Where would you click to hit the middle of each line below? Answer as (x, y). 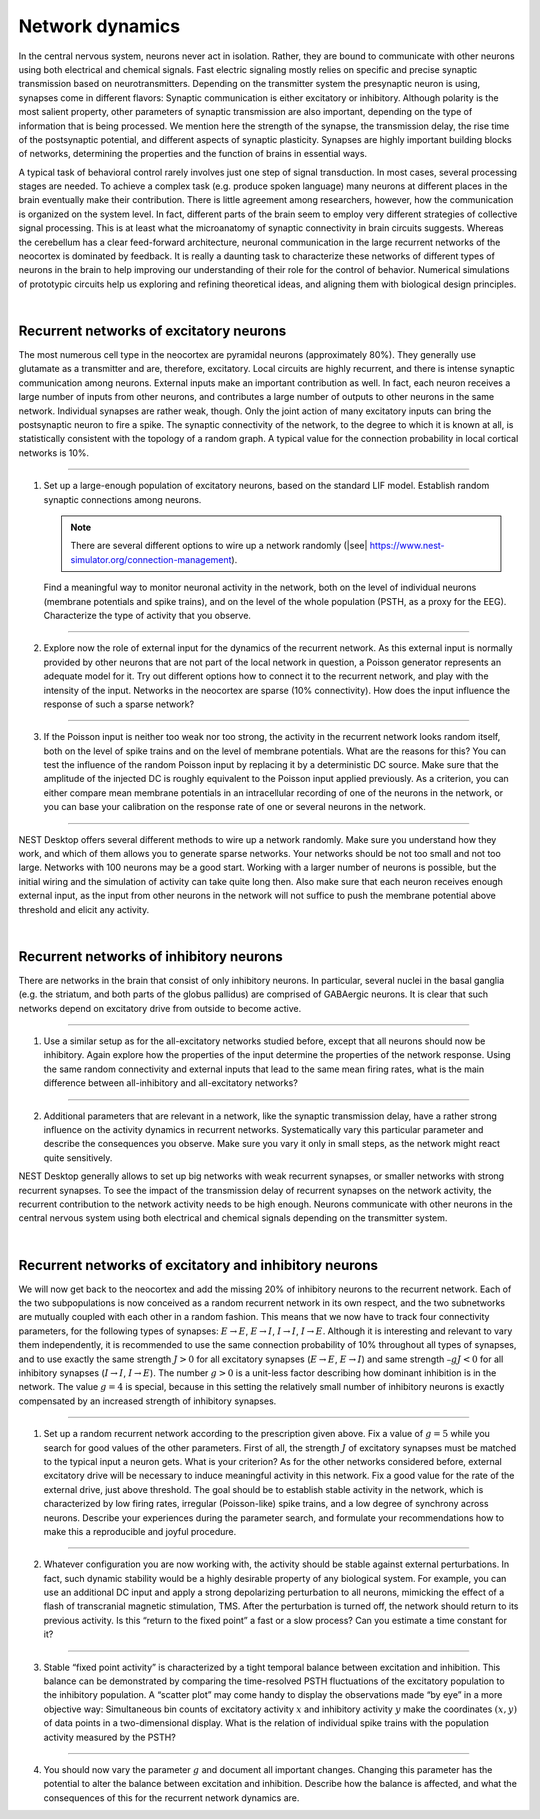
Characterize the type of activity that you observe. (147, 615)
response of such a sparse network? (119, 704)
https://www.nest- (407, 546)
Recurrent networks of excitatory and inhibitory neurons (198, 1265)
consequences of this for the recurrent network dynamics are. (171, 1797)
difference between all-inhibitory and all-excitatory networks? (171, 1083)
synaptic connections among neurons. (122, 499)
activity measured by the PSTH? (110, 1737)
